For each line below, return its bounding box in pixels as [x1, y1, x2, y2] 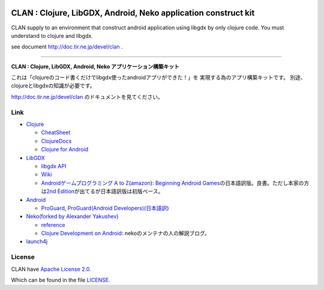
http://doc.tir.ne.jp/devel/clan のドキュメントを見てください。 [11, 93, 163, 100]
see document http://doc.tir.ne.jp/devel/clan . [11, 43, 123, 50]
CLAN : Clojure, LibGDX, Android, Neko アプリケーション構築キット [11, 63, 180, 70]
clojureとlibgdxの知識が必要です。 [11, 82, 95, 89]
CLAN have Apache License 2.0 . [11, 265, 91, 273]
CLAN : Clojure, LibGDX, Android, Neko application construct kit [11, 8, 255, 18]
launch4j [26, 238, 48, 245]
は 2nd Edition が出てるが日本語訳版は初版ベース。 [41, 188, 164, 195]
